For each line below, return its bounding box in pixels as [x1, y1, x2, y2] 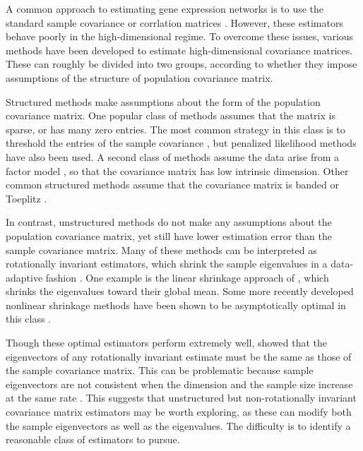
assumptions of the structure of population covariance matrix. [6, 70, 273, 85]
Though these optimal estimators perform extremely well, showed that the [6, 335, 328, 350]
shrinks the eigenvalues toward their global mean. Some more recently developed [6, 284, 354, 299]
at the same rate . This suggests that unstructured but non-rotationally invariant [6, 390, 357, 405]
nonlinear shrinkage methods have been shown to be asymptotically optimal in [6, 297, 346, 312]
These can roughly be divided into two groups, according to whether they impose [6, 56, 357, 71]
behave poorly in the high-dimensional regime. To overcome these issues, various [6, 29, 354, 44]
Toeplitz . [6, 191, 47, 205]
